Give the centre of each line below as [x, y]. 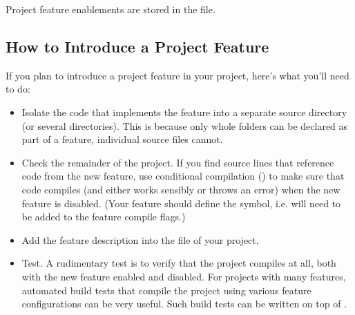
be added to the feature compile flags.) [104, 217]
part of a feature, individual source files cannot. [122, 139]
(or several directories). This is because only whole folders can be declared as [185, 125]
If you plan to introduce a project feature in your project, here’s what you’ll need [177, 75]
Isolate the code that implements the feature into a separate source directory [184, 112]
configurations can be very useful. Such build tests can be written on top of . [184, 304]
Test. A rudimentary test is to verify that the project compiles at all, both [179, 263]
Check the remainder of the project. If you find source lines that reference [178, 162]
